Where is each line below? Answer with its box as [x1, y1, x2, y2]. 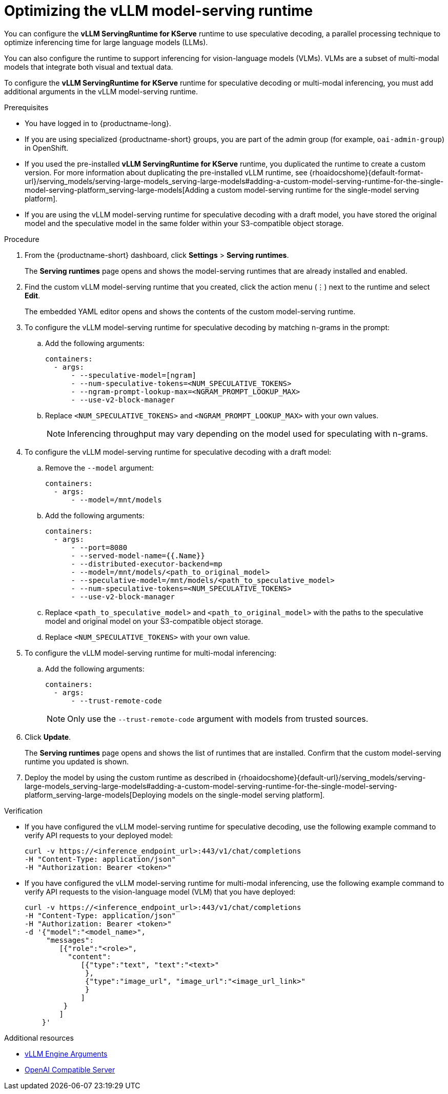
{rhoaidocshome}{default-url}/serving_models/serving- [238, 773, 426, 782]
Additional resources [4, 1033, 74, 1042]
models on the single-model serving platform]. [168, 790, 325, 799]
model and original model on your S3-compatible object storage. [45, 616, 263, 625]
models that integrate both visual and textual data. [4, 62, 173, 71]
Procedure [4, 234, 39, 244]
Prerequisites [4, 103, 49, 112]
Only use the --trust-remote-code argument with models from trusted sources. [67, 713, 369, 724]
